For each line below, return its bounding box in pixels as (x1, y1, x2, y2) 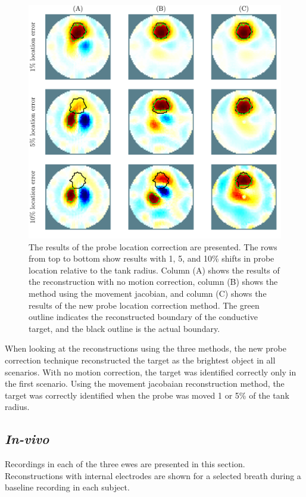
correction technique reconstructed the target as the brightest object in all (5, 354, 276, 366)
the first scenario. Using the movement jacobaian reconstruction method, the (5, 377, 285, 390)
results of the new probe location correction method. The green (29, 299, 260, 311)
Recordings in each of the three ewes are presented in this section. (5, 458, 245, 470)
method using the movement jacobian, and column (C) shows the (29, 287, 267, 300)
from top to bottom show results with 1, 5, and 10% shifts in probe (29, 252, 274, 265)
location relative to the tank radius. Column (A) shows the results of (29, 263, 280, 276)
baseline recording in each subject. (5, 481, 130, 493)
